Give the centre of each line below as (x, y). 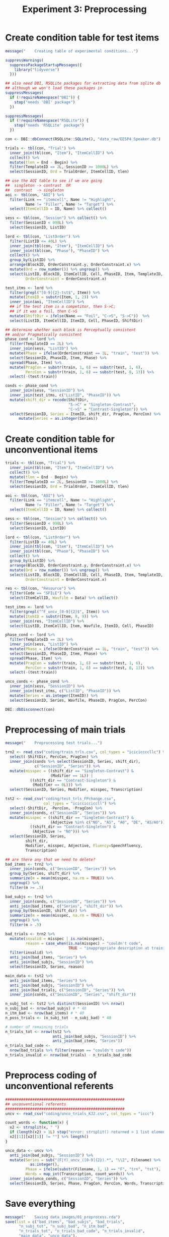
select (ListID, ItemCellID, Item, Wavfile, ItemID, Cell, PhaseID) (82, 626)
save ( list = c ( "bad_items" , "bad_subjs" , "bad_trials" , (65, 1222)
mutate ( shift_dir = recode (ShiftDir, (49, 400)
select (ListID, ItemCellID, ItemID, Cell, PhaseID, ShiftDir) (76, 321)
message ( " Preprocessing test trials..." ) (54, 743)
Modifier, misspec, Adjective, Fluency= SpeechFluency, (84, 846)
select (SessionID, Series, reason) (47, 967)
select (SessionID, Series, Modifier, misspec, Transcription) (76, 790)
